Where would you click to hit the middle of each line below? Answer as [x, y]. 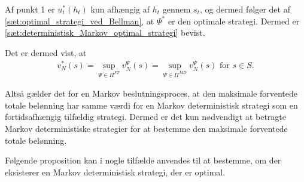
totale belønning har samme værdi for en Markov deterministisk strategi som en [151, 105]
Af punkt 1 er [30, 9]
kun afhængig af [120, 9]
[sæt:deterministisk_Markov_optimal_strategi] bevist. [105, 33]
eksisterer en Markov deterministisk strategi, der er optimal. [115, 172]
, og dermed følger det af [245, 9]
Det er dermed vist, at [46, 52]
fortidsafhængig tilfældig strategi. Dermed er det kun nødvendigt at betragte [145, 117]
